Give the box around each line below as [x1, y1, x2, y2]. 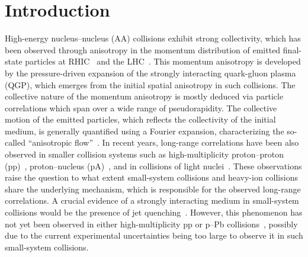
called [5, 136, 25, 149]
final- [283, 43, 301, 56]
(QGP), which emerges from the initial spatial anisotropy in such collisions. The [5, 78, 296, 91]
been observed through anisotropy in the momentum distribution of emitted [5, 43, 281, 56]
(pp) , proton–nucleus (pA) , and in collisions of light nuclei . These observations [5, 159, 302, 172]
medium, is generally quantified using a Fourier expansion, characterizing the [5, 124, 284, 137]
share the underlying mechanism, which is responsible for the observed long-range [5, 182, 301, 195]
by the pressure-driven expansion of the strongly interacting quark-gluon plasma [5, 66, 296, 79]
